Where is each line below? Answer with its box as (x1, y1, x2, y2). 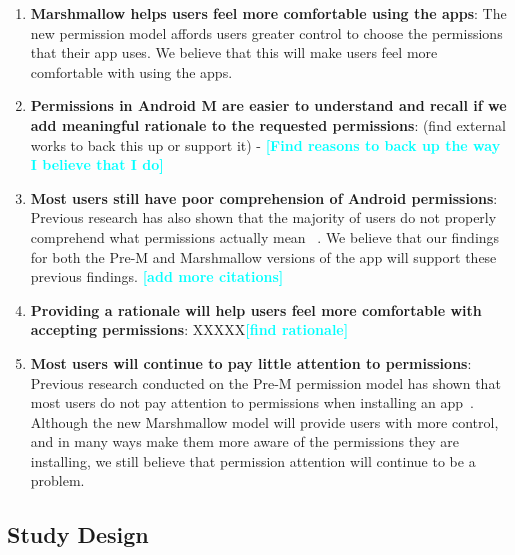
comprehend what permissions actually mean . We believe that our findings (30, 226, 500, 247)
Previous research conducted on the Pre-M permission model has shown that (30, 372, 501, 393)
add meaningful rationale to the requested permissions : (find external (30, 114, 506, 135)
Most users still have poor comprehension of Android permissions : (30, 187, 498, 208)
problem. (30, 470, 85, 491)
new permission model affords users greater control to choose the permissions (30, 22, 503, 43)
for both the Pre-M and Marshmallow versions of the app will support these (30, 246, 497, 267)
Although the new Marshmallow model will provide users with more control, (30, 411, 499, 432)
